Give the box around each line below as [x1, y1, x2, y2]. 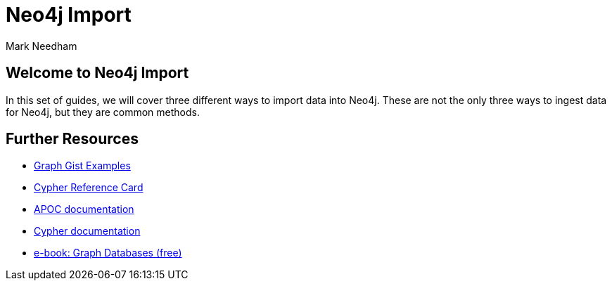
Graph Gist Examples [34, 160, 131, 172]
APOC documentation [34, 203, 134, 216]
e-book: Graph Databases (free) [34, 247, 182, 259]
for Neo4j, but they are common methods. [6, 105, 200, 118]
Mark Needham [6, 39, 77, 52]
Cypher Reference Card [34, 181, 144, 194]
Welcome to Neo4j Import [6, 64, 189, 82]
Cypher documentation [34, 225, 141, 238]
